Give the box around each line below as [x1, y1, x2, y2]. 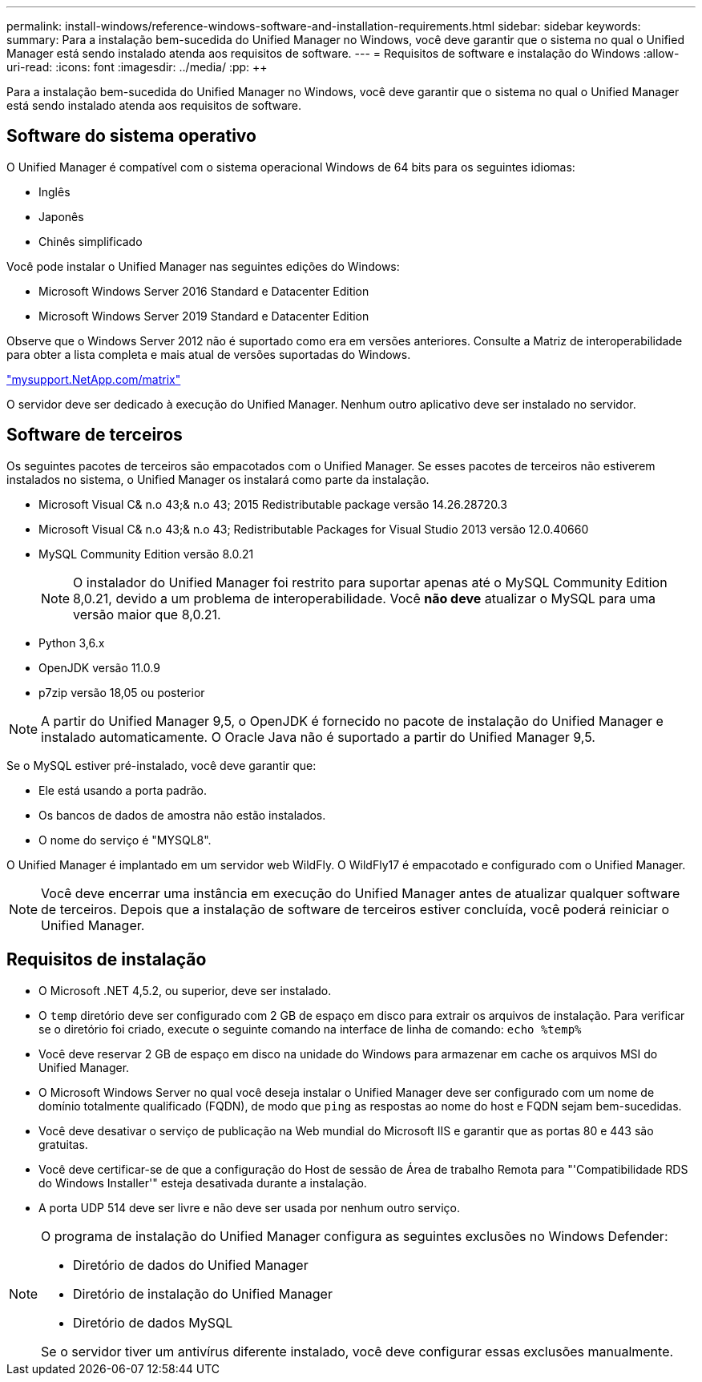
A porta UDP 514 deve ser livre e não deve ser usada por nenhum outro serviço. [38, 1200, 460, 1215]
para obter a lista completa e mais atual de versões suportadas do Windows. [6, 347, 411, 361]
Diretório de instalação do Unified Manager [73, 1285, 333, 1302]
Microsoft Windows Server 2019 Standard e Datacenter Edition [38, 308, 369, 323]
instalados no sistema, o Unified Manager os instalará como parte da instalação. [6, 472, 430, 486]
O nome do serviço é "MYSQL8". [38, 832, 212, 847]
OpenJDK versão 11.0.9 [38, 660, 160, 675]
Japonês [38, 209, 84, 224]
